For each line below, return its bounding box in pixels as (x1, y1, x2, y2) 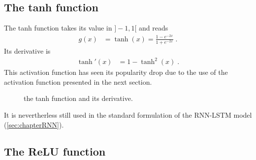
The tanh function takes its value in (4, 23, 112, 33)
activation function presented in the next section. (4, 76, 152, 87)
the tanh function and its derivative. (24, 93, 133, 103)
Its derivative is (4, 46, 51, 56)
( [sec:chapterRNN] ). (4, 119, 64, 129)
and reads (138, 23, 168, 33)
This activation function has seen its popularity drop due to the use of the (4, 67, 228, 77)
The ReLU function (4, 143, 106, 159)
